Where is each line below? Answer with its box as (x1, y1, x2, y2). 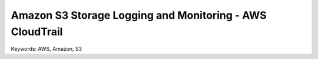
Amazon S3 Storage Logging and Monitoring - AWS (11, 9, 267, 22)
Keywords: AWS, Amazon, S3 (11, 46, 82, 53)
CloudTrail (11, 25, 63, 38)
